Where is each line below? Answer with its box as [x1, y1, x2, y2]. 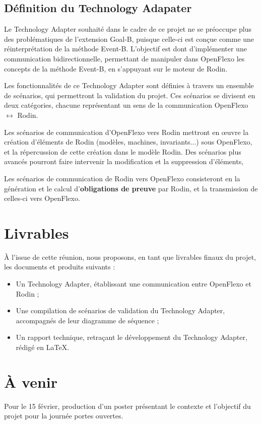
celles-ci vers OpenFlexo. [4, 193, 80, 203]
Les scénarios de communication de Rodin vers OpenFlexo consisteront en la [4, 173, 240, 183]
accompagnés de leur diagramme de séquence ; [16, 315, 159, 325]
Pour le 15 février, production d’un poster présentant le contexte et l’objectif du [4, 400, 251, 411]
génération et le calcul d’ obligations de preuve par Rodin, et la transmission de [4, 183, 258, 193]
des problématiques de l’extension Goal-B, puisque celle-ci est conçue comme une [4, 33, 254, 44]
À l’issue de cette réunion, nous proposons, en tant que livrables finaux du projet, [4, 251, 256, 262]
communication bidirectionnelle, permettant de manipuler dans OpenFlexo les [4, 53, 245, 63]
